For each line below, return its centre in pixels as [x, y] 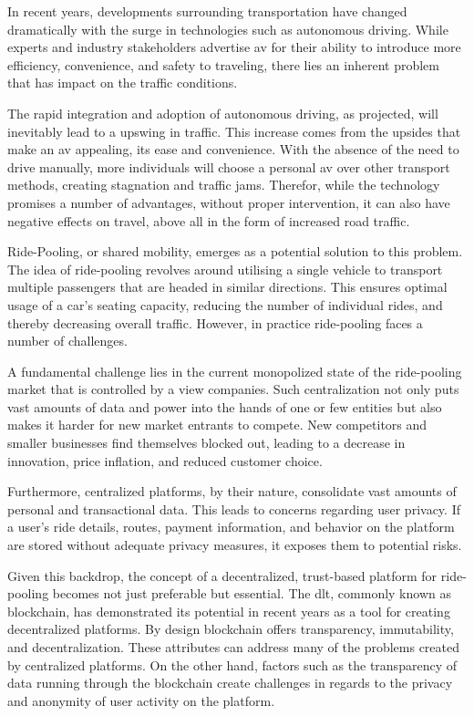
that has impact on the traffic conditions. [123, 83]
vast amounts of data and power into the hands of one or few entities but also [225, 406]
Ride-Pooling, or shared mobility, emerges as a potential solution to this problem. [235, 251]
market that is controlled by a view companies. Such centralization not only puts [233, 389]
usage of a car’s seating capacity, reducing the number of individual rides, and [225, 304]
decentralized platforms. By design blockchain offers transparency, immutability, [231, 629]
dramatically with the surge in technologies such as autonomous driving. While [228, 29]
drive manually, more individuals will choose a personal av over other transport [229, 166]
